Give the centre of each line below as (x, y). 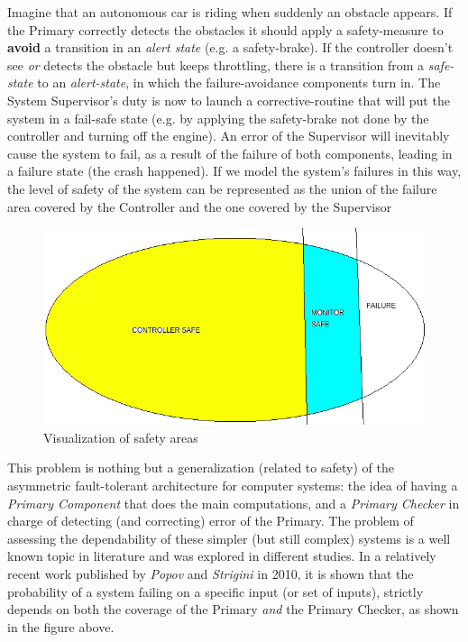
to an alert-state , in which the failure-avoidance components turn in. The (239, 83)
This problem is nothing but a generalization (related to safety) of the (201, 468)
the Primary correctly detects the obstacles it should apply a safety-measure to (225, 29)
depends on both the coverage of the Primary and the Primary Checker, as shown (233, 609)
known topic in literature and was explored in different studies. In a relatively (222, 556)
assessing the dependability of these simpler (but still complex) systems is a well (229, 538)
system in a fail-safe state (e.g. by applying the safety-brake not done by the (218, 118)
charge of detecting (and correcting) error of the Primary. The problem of (211, 521)
